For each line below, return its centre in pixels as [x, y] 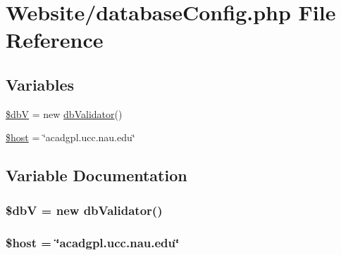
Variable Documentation [97, 175]
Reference [55, 40]
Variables [40, 84]
